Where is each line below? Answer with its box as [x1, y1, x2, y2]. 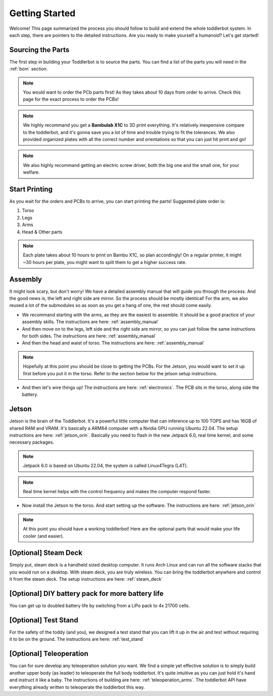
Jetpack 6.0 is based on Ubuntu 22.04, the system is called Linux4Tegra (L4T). [23, 463, 188, 469]
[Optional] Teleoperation [9, 649, 88, 658]
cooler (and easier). [23, 533, 64, 539]
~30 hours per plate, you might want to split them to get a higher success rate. [23, 259, 187, 265]
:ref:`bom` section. [9, 66, 48, 72]
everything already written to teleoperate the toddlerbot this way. [9, 684, 145, 690]
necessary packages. [9, 439, 54, 445]
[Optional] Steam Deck [9, 549, 83, 557]
